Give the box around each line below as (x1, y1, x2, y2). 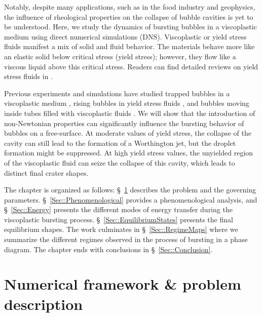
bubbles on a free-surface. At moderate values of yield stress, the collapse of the (4, 128, 251, 138)
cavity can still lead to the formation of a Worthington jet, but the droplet (4, 137, 236, 148)
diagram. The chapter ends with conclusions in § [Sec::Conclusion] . (4, 244, 213, 254)
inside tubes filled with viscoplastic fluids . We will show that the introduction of (4, 107, 255, 118)
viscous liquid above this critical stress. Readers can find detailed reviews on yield (4, 61, 258, 71)
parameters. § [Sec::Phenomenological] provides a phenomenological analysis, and (4, 194, 257, 205)
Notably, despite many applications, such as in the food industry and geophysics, (4, 2, 255, 12)
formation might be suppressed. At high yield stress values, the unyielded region (4, 147, 253, 158)
